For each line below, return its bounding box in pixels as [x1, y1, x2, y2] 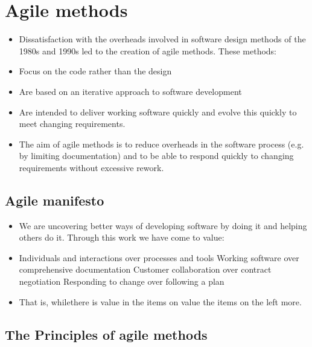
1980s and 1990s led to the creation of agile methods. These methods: [19, 44, 277, 57]
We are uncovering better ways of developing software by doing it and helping [19, 219, 307, 232]
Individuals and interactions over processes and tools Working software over [19, 251, 299, 264]
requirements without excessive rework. [19, 161, 164, 173]
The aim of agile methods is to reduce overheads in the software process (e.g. [19, 137, 304, 150]
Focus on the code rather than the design [19, 65, 172, 77]
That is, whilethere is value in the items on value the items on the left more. [19, 295, 302, 308]
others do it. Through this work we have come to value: [19, 231, 224, 244]
